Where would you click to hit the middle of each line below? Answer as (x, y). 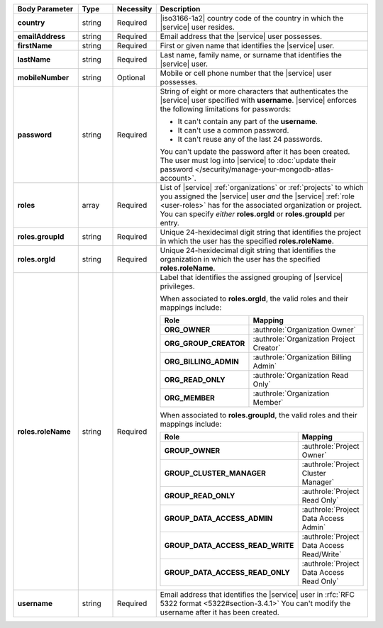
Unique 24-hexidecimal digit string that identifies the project (261, 232)
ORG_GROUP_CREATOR (205, 343)
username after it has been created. (220, 612)
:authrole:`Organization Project (304, 339)
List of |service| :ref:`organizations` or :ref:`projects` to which (262, 187)
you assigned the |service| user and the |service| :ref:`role (257, 196)
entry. (170, 223)
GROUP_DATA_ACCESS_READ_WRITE (229, 545)
